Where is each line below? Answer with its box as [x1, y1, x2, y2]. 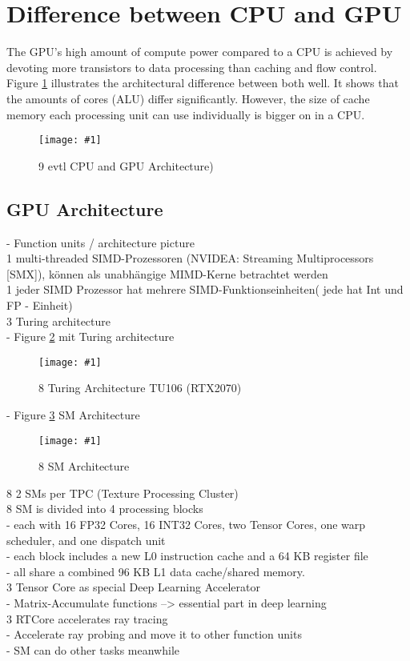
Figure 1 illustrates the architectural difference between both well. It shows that [6, 74, 399, 91]
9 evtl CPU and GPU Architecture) [38, 157, 214, 174]
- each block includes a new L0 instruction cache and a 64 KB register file [6, 547, 368, 564]
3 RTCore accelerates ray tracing [6, 610, 168, 627]
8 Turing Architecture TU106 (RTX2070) [38, 379, 242, 396]
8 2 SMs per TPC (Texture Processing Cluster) [6, 484, 239, 501]
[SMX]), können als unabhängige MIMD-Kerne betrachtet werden [6, 265, 328, 282]
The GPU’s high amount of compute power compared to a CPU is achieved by [6, 43, 393, 60]
